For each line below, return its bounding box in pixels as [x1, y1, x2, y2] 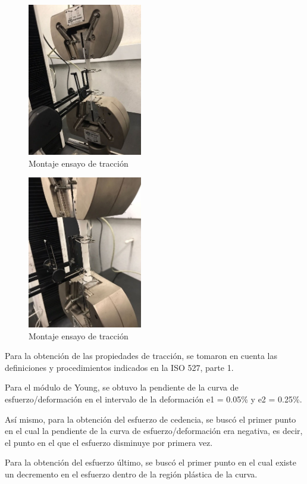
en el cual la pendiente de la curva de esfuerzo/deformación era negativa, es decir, [5, 424, 303, 437]
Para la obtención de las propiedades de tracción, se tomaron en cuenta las [5, 349, 277, 362]
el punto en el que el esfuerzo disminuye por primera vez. [5, 436, 213, 448]
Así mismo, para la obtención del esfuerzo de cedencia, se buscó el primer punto [5, 413, 296, 425]
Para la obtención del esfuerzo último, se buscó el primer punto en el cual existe [5, 456, 296, 469]
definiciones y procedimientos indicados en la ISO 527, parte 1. [5, 361, 234, 373]
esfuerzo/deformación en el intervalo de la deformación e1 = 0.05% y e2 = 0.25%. [5, 393, 302, 405]
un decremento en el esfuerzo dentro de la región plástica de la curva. [5, 468, 258, 480]
